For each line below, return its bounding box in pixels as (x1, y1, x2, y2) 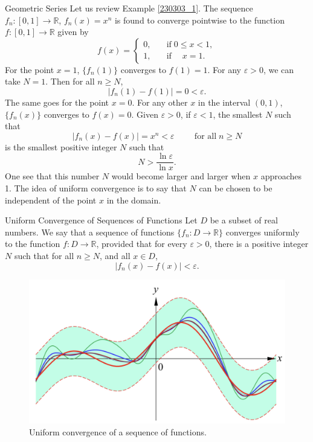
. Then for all (45, 75, 95, 88)
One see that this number (5, 170, 100, 182)
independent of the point (5, 193, 97, 206)
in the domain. (106, 193, 161, 206)
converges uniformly (225, 225, 300, 238)
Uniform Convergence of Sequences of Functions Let (5, 214, 198, 226)
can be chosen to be (199, 182, 273, 194)
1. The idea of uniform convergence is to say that (5, 182, 187, 194)
